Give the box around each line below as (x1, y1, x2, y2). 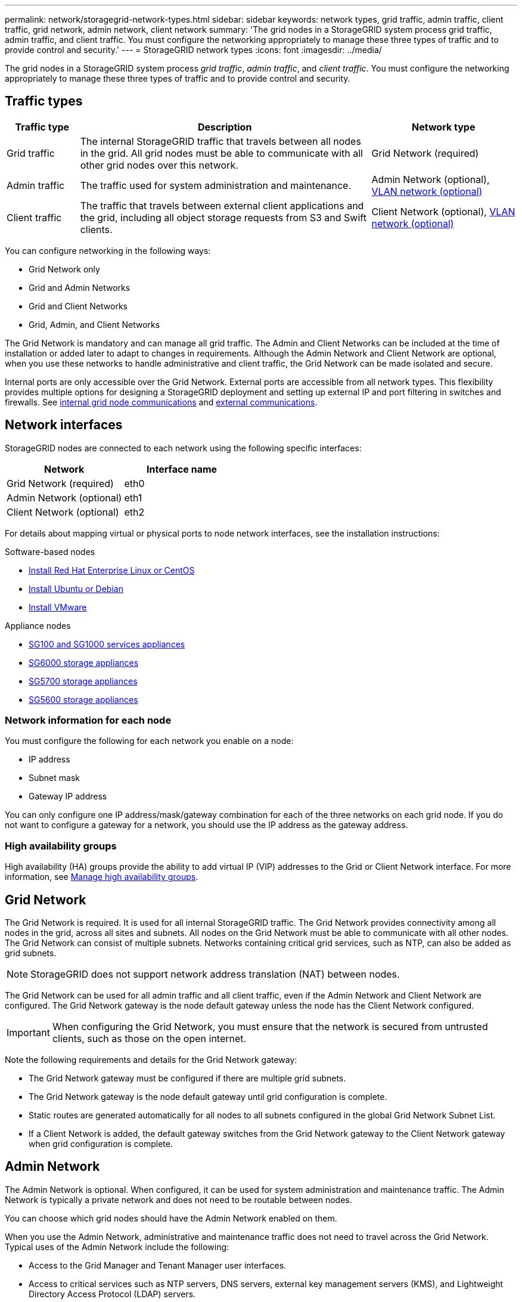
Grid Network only (29, 263, 100, 274)
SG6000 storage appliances (29, 657, 139, 668)
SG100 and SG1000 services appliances (29, 638, 185, 649)
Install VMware (29, 602, 87, 612)
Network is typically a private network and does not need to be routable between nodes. (5, 1194, 352, 1205)
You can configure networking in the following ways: (5, 245, 211, 256)
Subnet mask (29, 773, 80, 783)
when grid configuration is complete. (29, 1139, 173, 1149)
